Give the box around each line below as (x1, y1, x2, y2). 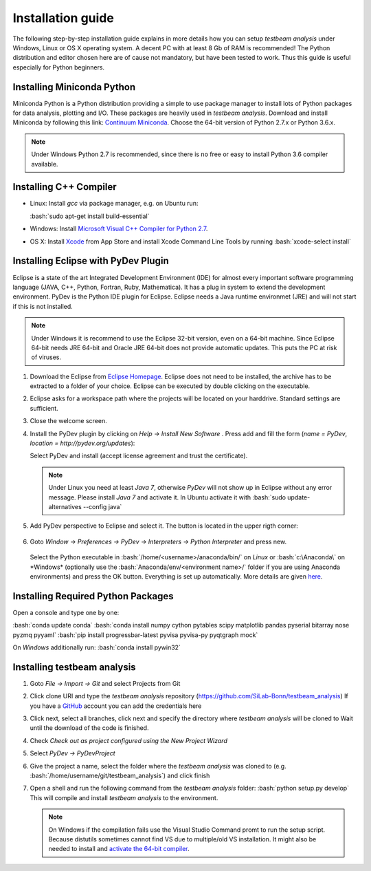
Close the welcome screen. (30, 417, 108, 425)
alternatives (48, 502, 82, 510)
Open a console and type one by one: (12, 608, 120, 616)
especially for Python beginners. (12, 63, 105, 72)
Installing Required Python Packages (12, 590, 175, 602)
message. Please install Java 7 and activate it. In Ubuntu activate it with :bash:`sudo (48, 493, 286, 502)
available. (31, 160, 58, 168)
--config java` (82, 502, 122, 510)
